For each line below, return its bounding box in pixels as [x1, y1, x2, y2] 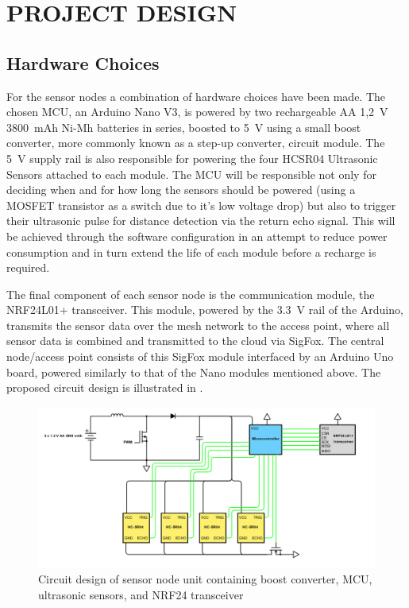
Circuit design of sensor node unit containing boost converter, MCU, [38, 571, 372, 587]
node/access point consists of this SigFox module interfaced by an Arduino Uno [6, 348, 394, 365]
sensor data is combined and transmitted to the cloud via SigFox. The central [6, 332, 384, 349]
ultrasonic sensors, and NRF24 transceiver [38, 586, 244, 602]
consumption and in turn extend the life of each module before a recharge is [6, 243, 376, 260]
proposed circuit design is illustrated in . [6, 379, 203, 396]
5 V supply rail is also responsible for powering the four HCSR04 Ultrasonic [6, 149, 378, 166]
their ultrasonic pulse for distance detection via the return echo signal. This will [6, 212, 395, 229]
